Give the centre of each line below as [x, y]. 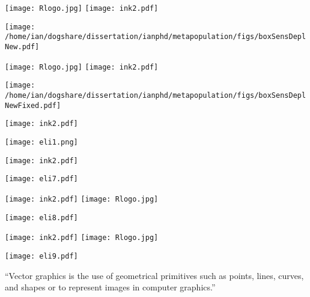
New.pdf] [22, 46]
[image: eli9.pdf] [41, 256]
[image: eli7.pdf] [41, 179]
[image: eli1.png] [41, 142]
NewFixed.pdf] [33, 105]
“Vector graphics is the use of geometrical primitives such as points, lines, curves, [154, 275]
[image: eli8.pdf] [41, 217]
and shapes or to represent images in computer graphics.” [110, 287]
